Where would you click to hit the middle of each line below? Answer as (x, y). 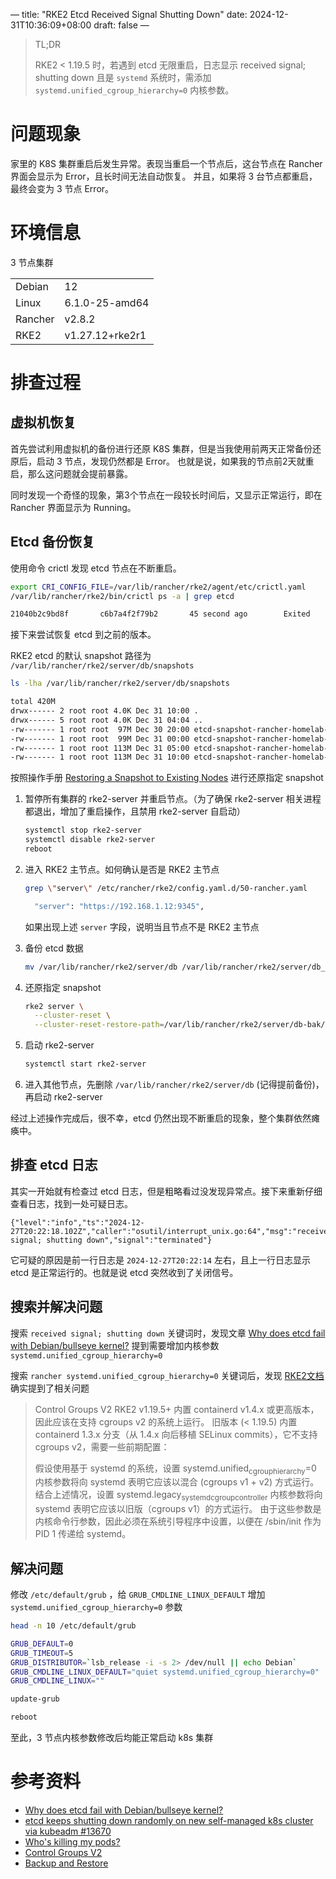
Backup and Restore (66, 1863)
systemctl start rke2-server (85, 1064)
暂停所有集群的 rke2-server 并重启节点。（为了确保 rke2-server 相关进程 (173, 799)
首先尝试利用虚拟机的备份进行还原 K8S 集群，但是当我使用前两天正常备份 (161, 448)
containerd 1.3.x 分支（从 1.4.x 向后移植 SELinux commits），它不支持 (176, 1434)
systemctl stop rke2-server (83, 830)
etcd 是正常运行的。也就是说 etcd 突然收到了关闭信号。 (124, 1272)
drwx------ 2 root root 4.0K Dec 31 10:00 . (104, 711)
